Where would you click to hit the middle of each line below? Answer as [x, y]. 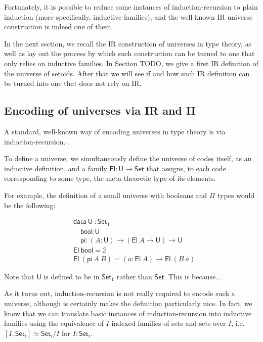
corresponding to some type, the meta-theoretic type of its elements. [110, 178]
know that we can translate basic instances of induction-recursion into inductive [128, 313]
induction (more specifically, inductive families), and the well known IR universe [128, 16]
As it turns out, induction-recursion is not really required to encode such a [120, 293]
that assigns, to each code [186, 168]
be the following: [30, 205]
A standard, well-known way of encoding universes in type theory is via [115, 131]
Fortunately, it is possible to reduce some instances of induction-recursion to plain [131, 7]
